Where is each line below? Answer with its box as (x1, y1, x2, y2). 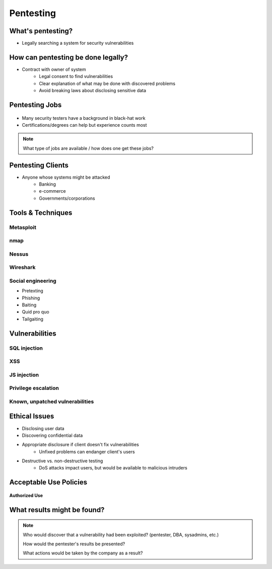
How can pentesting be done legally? (9, 53, 128, 61)
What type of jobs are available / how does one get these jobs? (23, 145, 154, 151)
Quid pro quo (22, 309, 50, 315)
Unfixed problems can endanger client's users (39, 448, 135, 455)
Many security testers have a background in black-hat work (22, 115, 146, 121)
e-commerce (39, 188, 66, 194)
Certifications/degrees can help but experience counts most (22, 122, 147, 128)
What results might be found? (9, 506, 105, 514)
